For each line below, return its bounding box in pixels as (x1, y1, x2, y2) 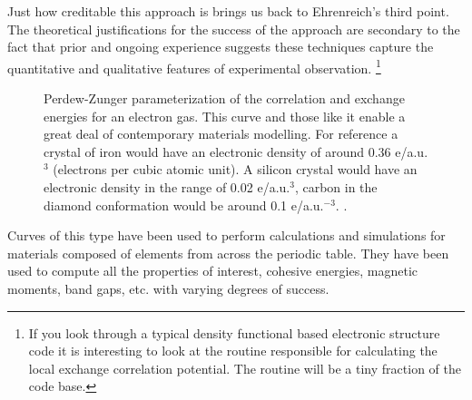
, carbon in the (294, 178, 378, 196)
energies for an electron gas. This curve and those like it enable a (44, 106, 406, 125)
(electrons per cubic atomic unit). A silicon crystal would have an (53, 160, 418, 179)
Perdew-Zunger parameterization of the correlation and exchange (44, 89, 405, 108)
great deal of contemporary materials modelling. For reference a (44, 124, 398, 143)
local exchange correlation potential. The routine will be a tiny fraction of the (28, 358, 461, 377)
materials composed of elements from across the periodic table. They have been (7, 243, 449, 262)
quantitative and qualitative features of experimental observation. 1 (7, 55, 381, 77)
